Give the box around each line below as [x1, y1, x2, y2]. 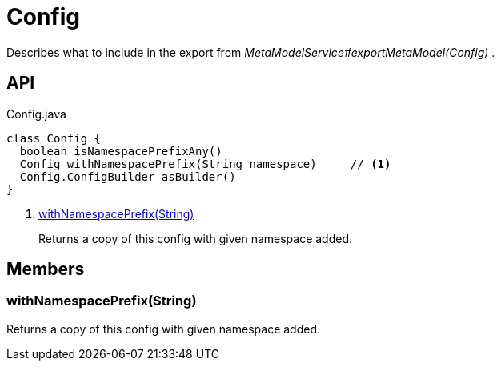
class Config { [6, 131, 102, 145]
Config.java [6, 106, 66, 121]
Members [6, 259, 85, 280]
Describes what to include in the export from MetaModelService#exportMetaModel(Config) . [6, 45, 495, 59]
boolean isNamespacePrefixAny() [19, 144, 222, 158]
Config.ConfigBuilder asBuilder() [19, 170, 236, 183]
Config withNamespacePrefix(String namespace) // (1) [19, 157, 391, 170]
